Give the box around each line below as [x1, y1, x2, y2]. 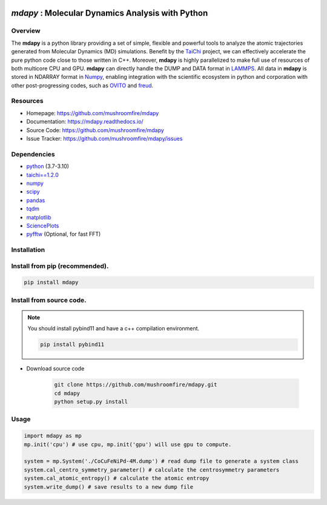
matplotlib [26, 213, 51, 221]
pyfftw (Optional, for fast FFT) [26, 230, 101, 238]
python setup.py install [54, 398, 128, 406]
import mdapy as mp [24, 432, 82, 440]
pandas [26, 196, 45, 204]
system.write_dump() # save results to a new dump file [24, 483, 194, 490]
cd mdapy [54, 390, 81, 396]
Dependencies [11, 150, 56, 158]
